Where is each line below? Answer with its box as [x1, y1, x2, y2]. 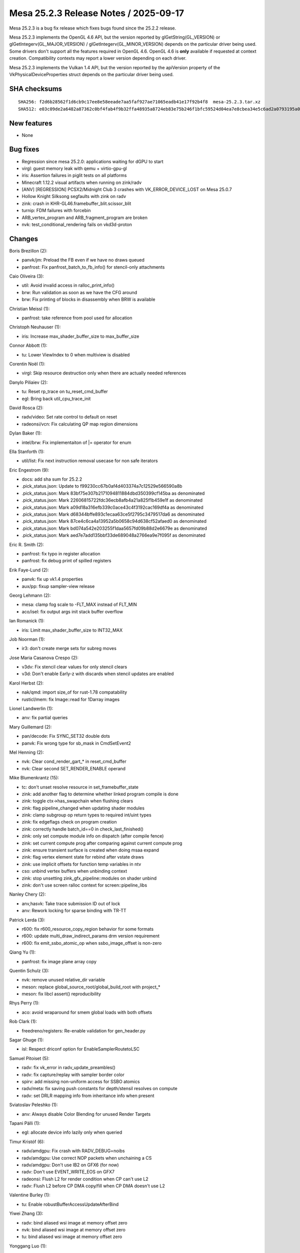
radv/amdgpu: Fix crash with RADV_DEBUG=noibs [21, 1148, 125, 1154]
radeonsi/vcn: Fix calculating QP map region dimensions [21, 421, 138, 427]
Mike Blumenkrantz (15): [9, 775, 59, 781]
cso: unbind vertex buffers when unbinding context [21, 868, 127, 874]
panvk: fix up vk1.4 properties [21, 576, 83, 582]
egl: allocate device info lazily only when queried [21, 1129, 122, 1135]
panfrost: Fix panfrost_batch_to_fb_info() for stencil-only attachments [21, 264, 165, 270]
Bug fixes [9, 145, 39, 154]
